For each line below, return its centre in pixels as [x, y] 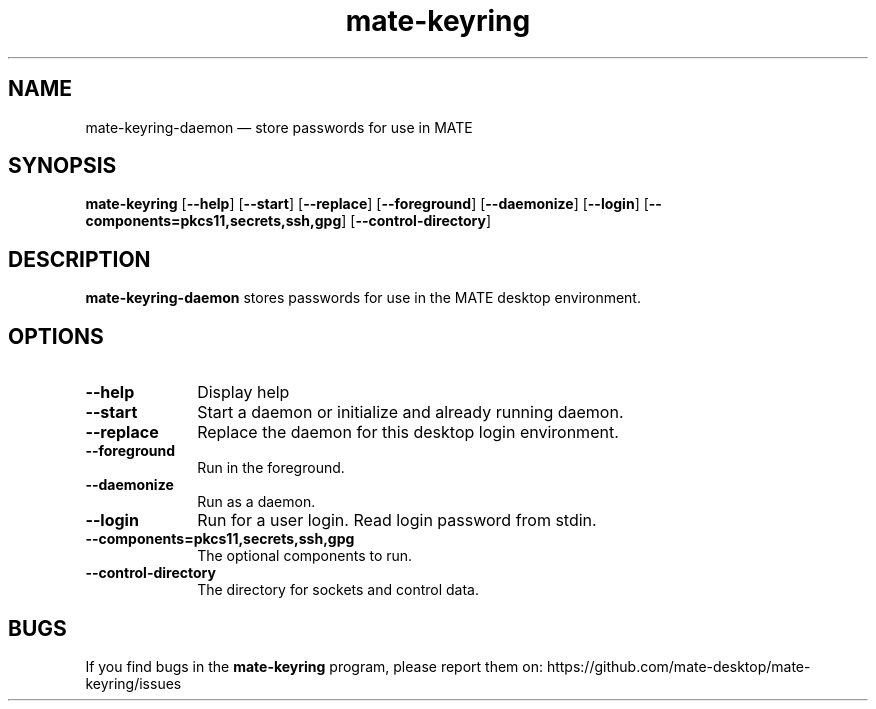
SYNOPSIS [62, 166]
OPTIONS [56, 336]
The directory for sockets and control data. [338, 590]
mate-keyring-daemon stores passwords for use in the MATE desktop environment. [363, 298]
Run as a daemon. [256, 502]
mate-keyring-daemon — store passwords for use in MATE [279, 127]
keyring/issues [133, 683]
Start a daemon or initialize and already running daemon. [410, 412]
